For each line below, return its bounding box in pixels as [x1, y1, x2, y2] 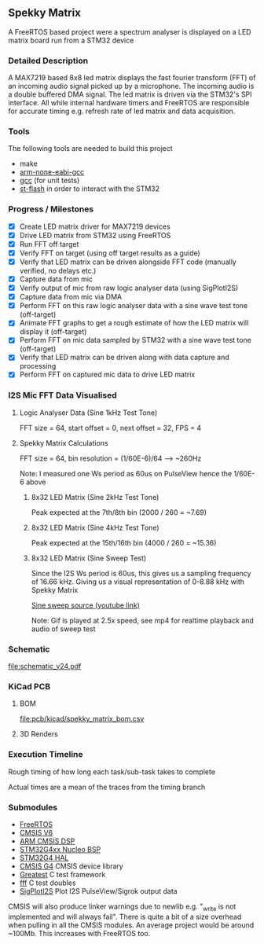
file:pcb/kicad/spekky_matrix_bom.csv [19, 714, 145, 724]
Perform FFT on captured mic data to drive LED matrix [19, 369, 196, 380]
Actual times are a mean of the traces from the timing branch [8, 782, 206, 792]
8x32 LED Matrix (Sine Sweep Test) [31, 553, 147, 563]
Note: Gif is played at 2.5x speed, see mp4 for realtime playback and [31, 615, 254, 625]
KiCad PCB [8, 681, 51, 692]
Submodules [8, 802, 58, 813]
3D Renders [19, 729, 59, 739]
